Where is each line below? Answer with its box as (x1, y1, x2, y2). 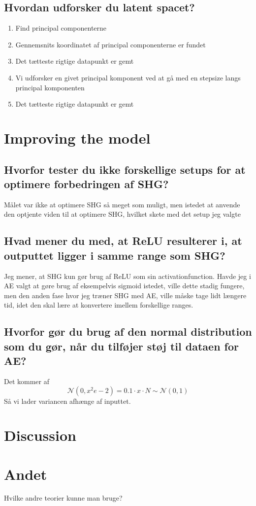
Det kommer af (4, 376, 49, 386)
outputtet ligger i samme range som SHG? (4, 247, 225, 263)
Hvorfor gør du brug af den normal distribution (4, 324, 252, 339)
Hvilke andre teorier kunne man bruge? (4, 492, 123, 503)
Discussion (4, 425, 76, 445)
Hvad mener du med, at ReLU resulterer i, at (4, 233, 242, 248)
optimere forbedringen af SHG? (4, 176, 169, 191)
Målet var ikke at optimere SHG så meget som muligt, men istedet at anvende (4, 199, 240, 209)
